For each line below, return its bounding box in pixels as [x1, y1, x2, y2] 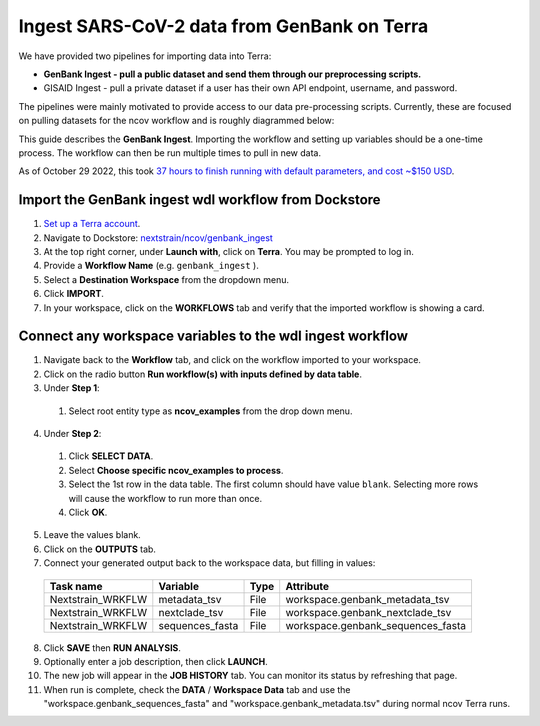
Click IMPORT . [43, 288, 105, 300]
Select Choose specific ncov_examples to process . [68, 464, 284, 476]
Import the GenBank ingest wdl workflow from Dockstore [18, 191, 381, 209]
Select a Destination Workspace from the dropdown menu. [43, 273, 290, 285]
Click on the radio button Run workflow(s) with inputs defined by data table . [43, 368, 362, 380]
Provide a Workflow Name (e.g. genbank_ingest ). [43, 260, 259, 272]
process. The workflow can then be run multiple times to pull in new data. [18, 146, 322, 159]
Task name [49, 579, 103, 593]
